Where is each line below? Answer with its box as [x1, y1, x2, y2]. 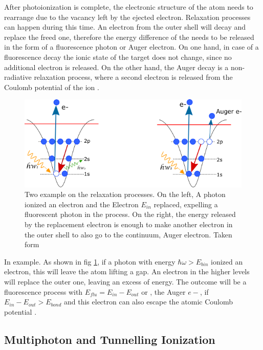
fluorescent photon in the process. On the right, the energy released [25, 209, 236, 220]
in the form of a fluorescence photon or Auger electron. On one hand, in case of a [4, 41, 259, 52]
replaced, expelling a [154, 199, 218, 209]
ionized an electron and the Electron [25, 199, 139, 209]
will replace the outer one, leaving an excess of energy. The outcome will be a [4, 276, 247, 287]
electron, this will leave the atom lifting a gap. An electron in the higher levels [4, 266, 250, 277]
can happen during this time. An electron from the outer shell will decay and [4, 21, 246, 32]
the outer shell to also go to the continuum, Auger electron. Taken [25, 229, 232, 239]
